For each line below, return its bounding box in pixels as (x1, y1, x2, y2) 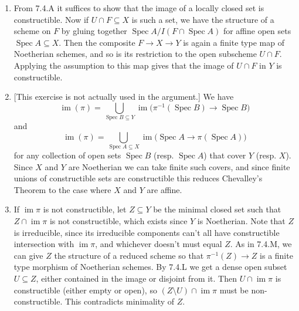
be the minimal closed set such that (153, 203, 281, 215)
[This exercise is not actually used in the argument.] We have (13, 90, 234, 103)
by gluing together (61, 25, 127, 37)
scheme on (13, 25, 51, 37)
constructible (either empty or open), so (13, 283, 157, 296)
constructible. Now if (13, 13, 89, 25)
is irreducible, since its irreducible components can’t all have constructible (13, 226, 280, 238)
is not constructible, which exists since (49, 214, 188, 227)
